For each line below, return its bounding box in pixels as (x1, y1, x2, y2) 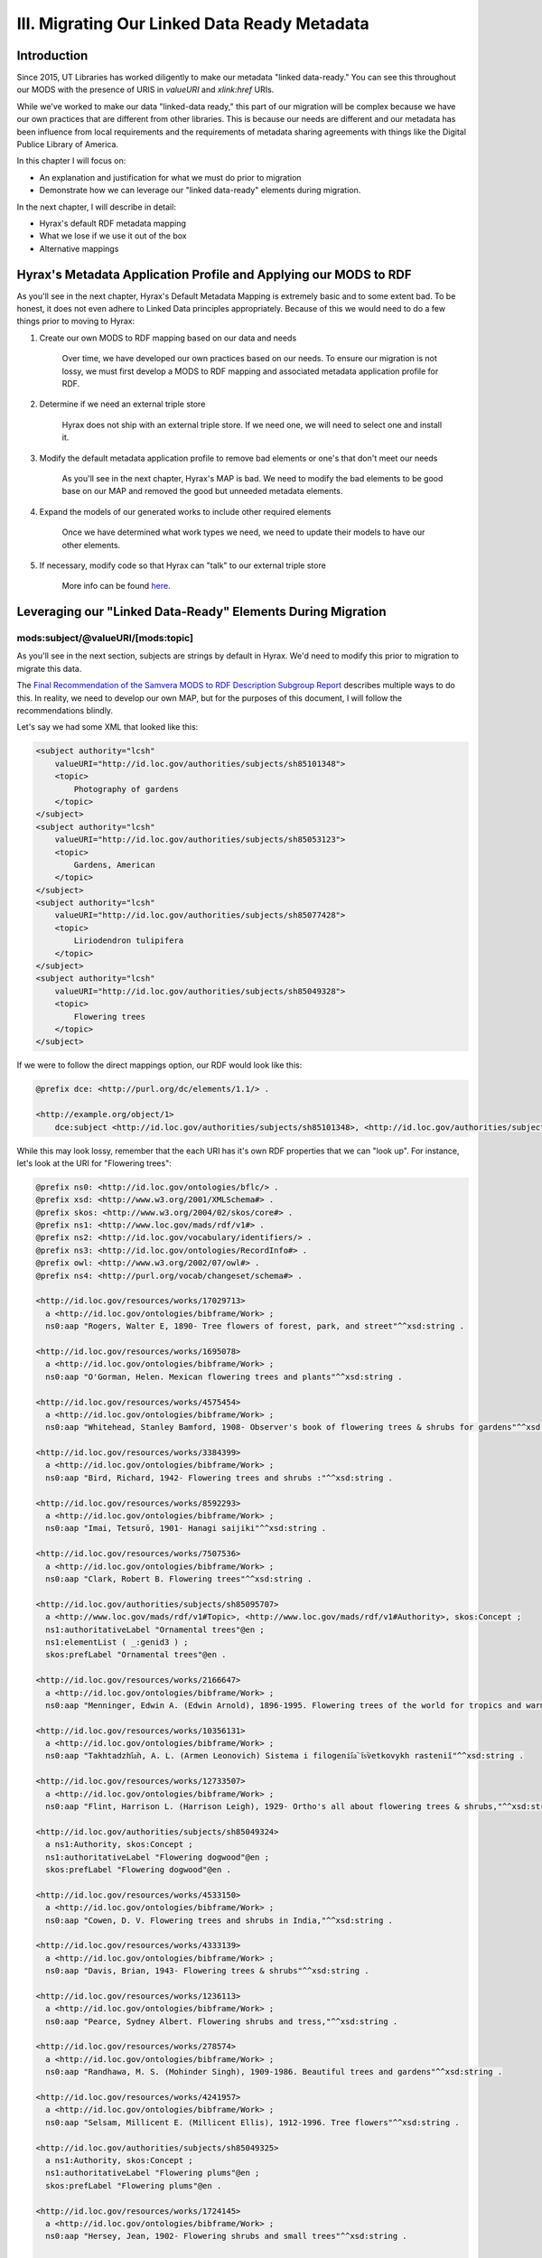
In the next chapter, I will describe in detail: (16, 201, 176, 212)
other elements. (61, 539, 121, 550)
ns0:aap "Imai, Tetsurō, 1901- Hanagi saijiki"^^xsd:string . (45, 1523, 327, 1534)
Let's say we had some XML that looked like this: (16, 722, 199, 732)
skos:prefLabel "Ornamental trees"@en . (45, 1649, 227, 1660)
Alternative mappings (39, 243, 119, 254)
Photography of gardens (73, 784, 180, 794)
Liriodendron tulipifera (73, 936, 184, 946)
